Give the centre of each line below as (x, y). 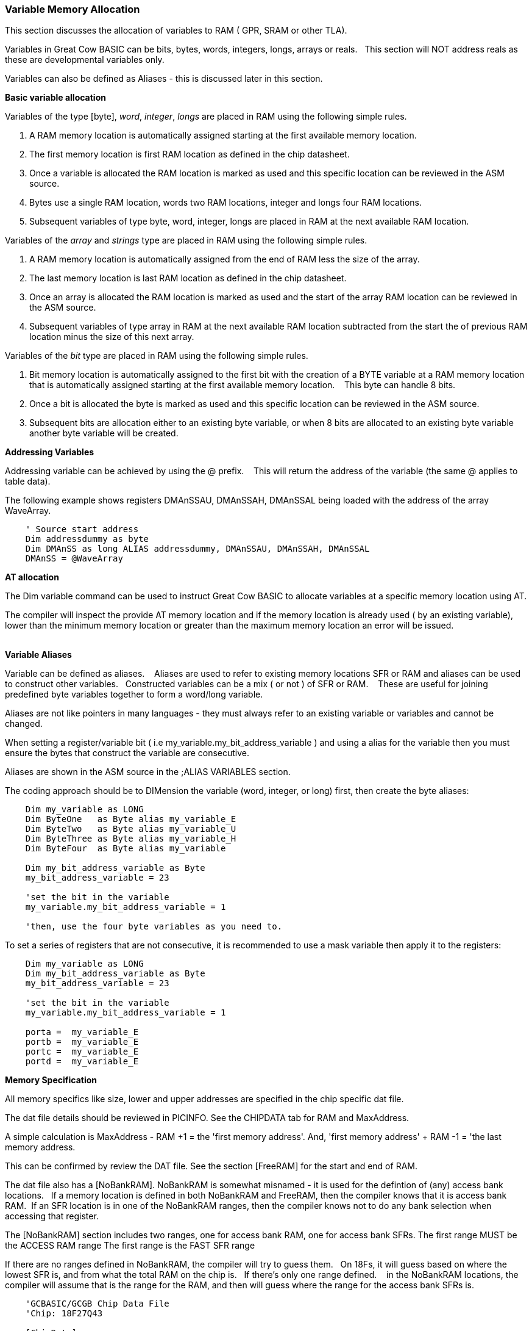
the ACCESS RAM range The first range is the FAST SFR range (130, 1246)
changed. (24, 724)
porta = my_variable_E (82, 1032)
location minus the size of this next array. (112, 337)
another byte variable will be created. (104, 433)
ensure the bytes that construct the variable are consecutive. (127, 753)
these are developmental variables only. (85, 60)
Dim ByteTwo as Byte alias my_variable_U (131, 829)
